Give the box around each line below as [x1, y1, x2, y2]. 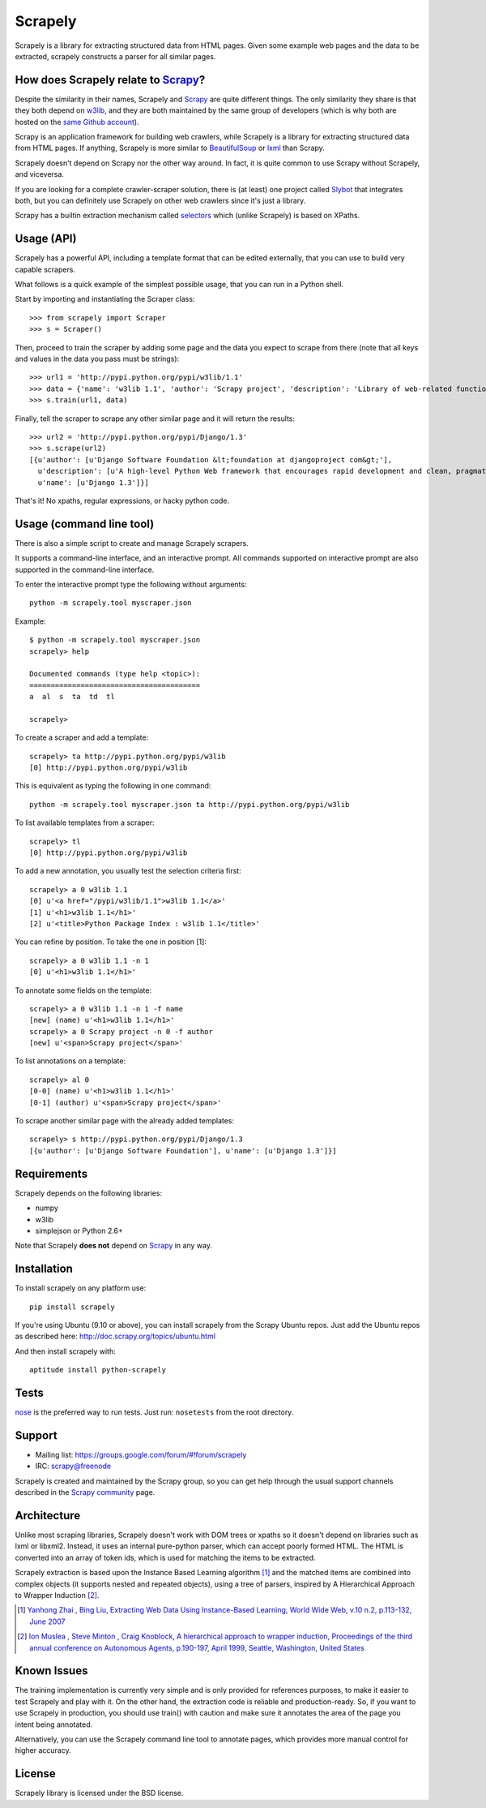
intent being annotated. [15, 1720, 93, 1729]
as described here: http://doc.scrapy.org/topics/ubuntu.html [15, 1331, 216, 1342]
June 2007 [29, 1617, 66, 1626]
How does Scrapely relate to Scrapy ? [15, 73, 206, 87]
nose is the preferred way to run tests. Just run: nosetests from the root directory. [15, 1407, 294, 1417]
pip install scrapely [29, 1302, 115, 1312]
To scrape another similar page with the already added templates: [15, 1116, 235, 1126]
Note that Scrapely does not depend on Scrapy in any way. [15, 1241, 212, 1251]
